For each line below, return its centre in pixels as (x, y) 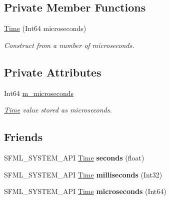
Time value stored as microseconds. (58, 110)
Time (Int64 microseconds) (45, 28)
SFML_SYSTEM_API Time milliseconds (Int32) (83, 174)
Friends (23, 137)
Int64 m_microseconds (39, 93)
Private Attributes (53, 72)
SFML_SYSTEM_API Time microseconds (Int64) (85, 191)
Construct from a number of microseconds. (69, 45)
